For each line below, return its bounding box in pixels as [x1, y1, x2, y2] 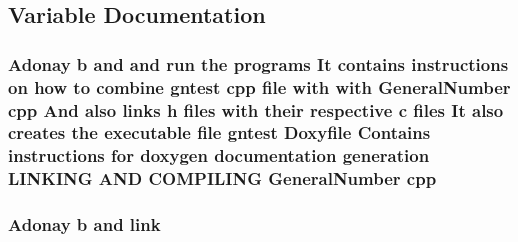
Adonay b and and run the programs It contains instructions [8, 51, 509, 76]
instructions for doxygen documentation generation [8, 143, 430, 168]
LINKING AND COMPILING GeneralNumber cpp [8, 166, 437, 191]
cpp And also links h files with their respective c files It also [8, 97, 504, 122]
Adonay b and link [8, 212, 161, 237]
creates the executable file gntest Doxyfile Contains [8, 120, 431, 145]
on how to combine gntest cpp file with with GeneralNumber [8, 74, 511, 99]
